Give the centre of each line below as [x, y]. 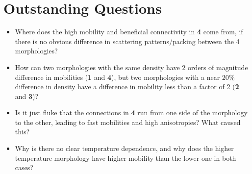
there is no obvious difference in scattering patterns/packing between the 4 [127, 41]
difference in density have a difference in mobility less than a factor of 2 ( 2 [127, 87]
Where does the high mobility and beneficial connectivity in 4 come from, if [129, 32]
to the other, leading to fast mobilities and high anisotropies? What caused [128, 122]
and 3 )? [27, 96]
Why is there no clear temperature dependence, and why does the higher [124, 148]
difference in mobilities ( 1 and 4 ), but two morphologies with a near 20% [125, 77]
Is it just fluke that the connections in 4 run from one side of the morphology [131, 112]
